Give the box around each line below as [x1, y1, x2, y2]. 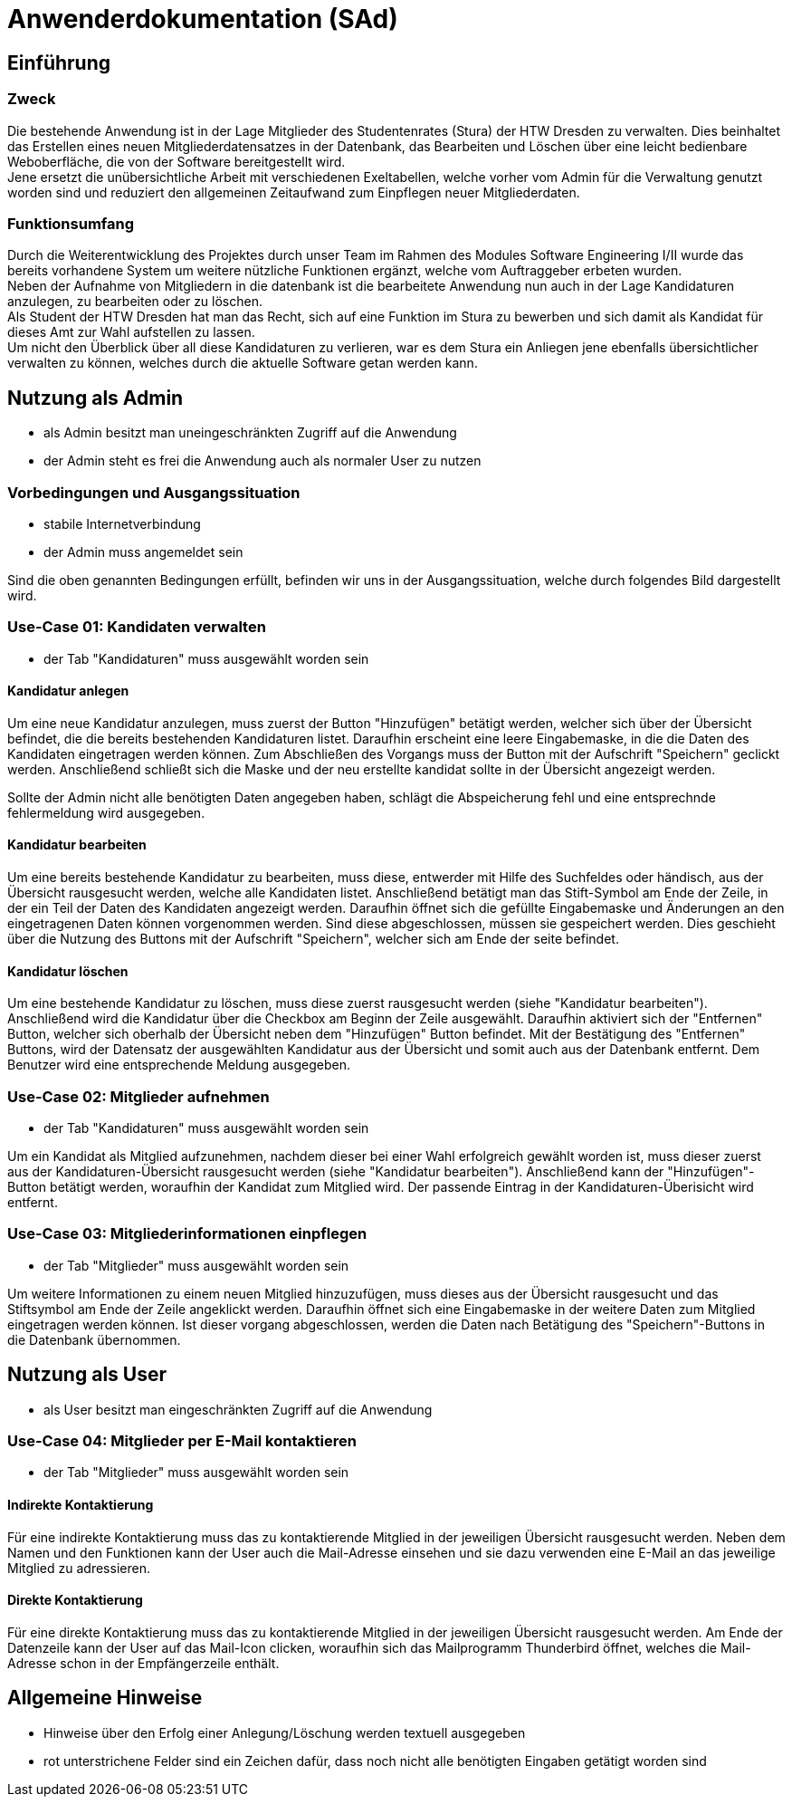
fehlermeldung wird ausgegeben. [7, 804, 205, 820]
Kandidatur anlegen [7, 683, 129, 699]
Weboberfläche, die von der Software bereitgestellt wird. [7, 153, 346, 169]
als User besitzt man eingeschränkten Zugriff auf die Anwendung [43, 1401, 433, 1417]
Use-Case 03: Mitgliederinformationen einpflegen [7, 1224, 367, 1243]
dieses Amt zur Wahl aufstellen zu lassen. [7, 324, 255, 341]
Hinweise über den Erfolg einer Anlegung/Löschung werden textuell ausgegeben [43, 1724, 526, 1741]
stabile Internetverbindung [43, 515, 201, 532]
